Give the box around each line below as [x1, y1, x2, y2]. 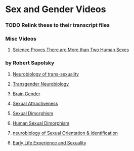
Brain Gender [12, 90, 40, 97]
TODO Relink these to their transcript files [5, 22, 110, 29]
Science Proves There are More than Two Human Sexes [12, 47, 129, 53]
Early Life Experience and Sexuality [12, 139, 86, 145]
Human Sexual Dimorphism [12, 120, 70, 126]
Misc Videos [5, 35, 37, 43]
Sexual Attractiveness [12, 100, 58, 106]
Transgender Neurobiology [12, 81, 69, 87]
